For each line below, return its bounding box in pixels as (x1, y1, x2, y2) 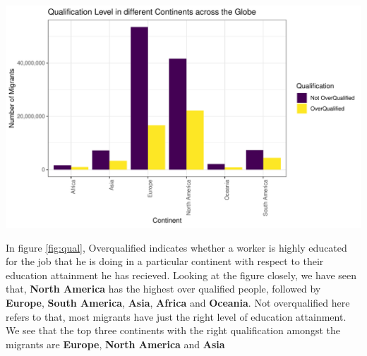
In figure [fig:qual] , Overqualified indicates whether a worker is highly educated (6, 240, 347, 254)
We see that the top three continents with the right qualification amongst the (6, 323, 340, 338)
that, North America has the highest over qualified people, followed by (6, 281, 321, 296)
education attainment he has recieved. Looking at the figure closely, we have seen (6, 267, 357, 282)
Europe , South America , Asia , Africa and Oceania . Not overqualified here (6, 295, 350, 309)
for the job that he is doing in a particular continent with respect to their (6, 254, 324, 269)
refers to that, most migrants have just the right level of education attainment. (6, 309, 347, 324)
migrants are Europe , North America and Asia (6, 336, 225, 351)
